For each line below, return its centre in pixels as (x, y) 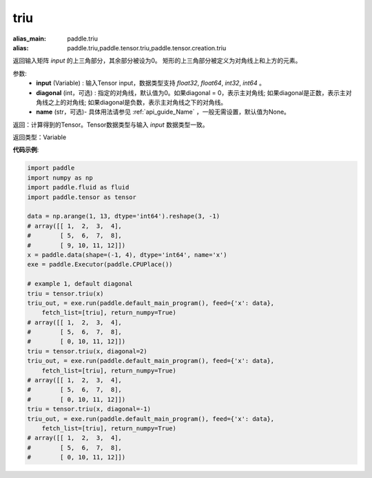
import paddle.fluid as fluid (78, 187)
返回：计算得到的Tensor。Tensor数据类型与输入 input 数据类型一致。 (111, 125)
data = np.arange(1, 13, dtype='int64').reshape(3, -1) (124, 216)
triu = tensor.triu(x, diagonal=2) (87, 351)
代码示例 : (26, 150)
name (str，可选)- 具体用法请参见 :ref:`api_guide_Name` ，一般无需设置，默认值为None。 (163, 112)
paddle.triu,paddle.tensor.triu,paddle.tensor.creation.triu (147, 48)
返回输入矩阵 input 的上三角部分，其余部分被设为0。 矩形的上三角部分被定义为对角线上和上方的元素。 (157, 61)
